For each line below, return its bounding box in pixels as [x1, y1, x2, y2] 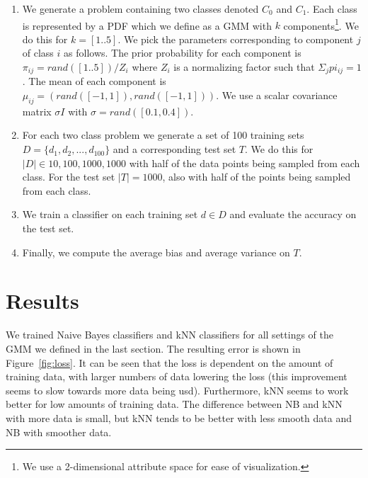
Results [6, 286, 79, 315]
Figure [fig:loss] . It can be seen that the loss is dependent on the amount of [6, 355, 333, 370]
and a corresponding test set [113, 142, 236, 157]
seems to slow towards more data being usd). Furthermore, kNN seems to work [6, 382, 349, 397]
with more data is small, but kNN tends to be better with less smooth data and [6, 410, 352, 425]
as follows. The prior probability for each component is [64, 45, 301, 60]
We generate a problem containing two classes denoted [22, 1, 259, 16]
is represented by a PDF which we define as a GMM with [22, 18, 272, 33]
